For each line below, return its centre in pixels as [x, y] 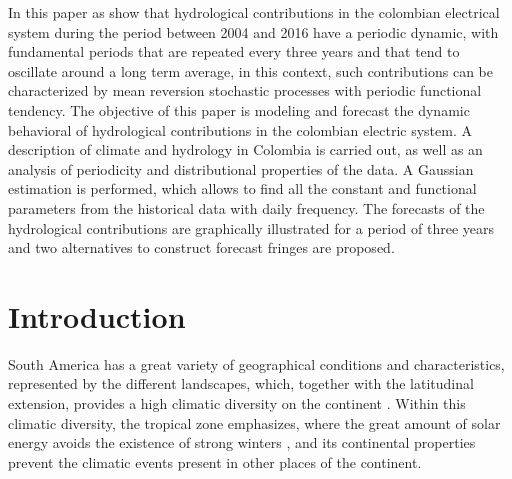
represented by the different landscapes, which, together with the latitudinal [241, 383]
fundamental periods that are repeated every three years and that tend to [234, 51]
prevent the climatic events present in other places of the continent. [215, 461]
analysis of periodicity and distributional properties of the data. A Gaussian [241, 168]
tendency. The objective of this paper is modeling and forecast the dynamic [239, 109]
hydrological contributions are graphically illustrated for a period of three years [251, 227]
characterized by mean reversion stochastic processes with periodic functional [245, 90]
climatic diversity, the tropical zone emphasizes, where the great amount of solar [254, 422]
